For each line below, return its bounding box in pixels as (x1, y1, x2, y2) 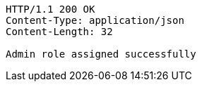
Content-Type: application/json (6, 15, 184, 26)
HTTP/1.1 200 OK (6, 4, 95, 15)
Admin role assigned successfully (6, 48, 196, 60)
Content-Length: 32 (6, 26, 113, 37)
